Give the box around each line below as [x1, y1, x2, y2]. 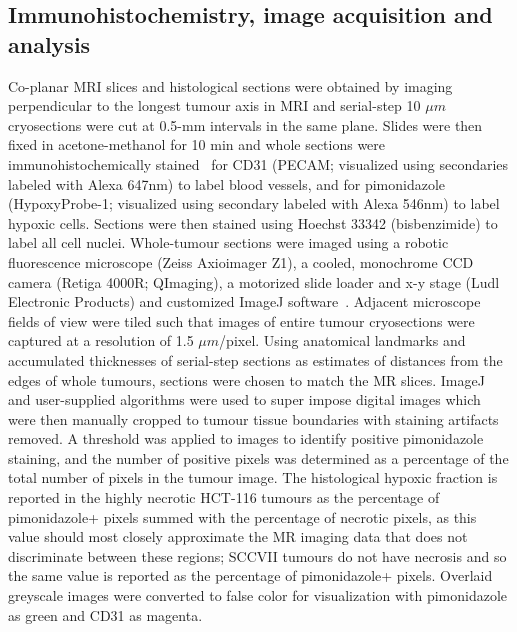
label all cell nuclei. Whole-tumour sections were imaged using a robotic [8, 232, 449, 253]
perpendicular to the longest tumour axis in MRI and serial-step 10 [8, 95, 421, 116]
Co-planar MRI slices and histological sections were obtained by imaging [8, 75, 453, 96]
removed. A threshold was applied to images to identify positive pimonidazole [8, 428, 484, 449]
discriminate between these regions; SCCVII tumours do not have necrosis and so [8, 545, 507, 566]
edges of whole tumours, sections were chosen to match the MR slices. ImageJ [8, 369, 485, 390]
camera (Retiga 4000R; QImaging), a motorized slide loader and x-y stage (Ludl [8, 271, 500, 292]
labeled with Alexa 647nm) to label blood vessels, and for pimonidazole [8, 173, 446, 194]
